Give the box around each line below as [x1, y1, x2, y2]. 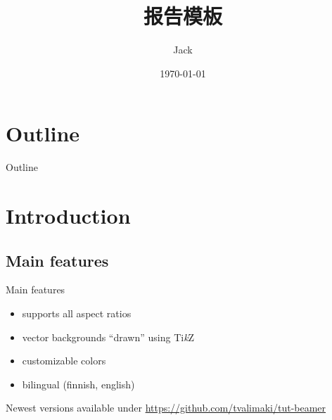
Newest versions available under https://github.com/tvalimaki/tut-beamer [6, 400, 326, 415]
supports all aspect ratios [22, 306, 132, 321]
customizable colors [22, 353, 106, 368]
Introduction [6, 201, 131, 230]
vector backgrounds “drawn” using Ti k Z [22, 329, 195, 344]
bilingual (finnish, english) [22, 376, 135, 391]
